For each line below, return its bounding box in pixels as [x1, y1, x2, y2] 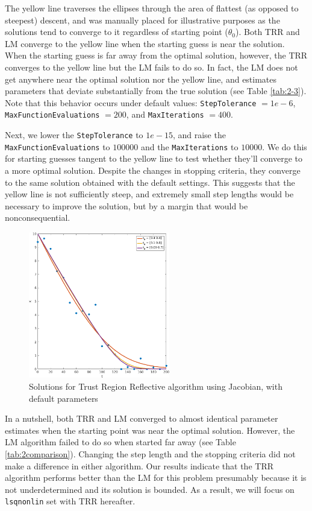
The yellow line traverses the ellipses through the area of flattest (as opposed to [5, 2, 299, 14]
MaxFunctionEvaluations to [5, 140, 110, 153]
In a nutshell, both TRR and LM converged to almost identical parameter [5, 412, 278, 425]
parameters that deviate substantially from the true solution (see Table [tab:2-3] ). [5, 84, 307, 97]
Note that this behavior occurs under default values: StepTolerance [5, 96, 257, 109]
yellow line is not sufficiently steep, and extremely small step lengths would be [5, 188, 294, 200]
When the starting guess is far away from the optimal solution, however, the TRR [5, 49, 308, 62]
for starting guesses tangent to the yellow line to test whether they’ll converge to [5, 152, 302, 165]
